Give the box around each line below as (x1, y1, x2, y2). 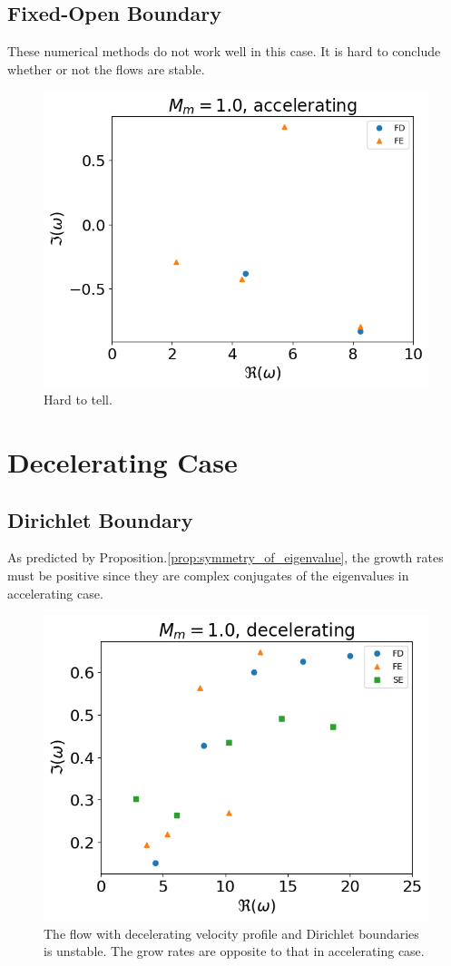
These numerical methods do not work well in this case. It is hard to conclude (7, 42, 441, 61)
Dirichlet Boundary (7, 505, 193, 533)
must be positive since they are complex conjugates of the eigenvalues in (7, 565, 409, 584)
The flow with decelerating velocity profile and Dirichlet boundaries (44, 923, 419, 942)
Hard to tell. (44, 390, 113, 409)
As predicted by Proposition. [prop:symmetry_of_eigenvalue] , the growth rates (7, 548, 444, 567)
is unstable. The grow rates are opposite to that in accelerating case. (44, 942, 425, 961)
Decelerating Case (7, 443, 238, 480)
